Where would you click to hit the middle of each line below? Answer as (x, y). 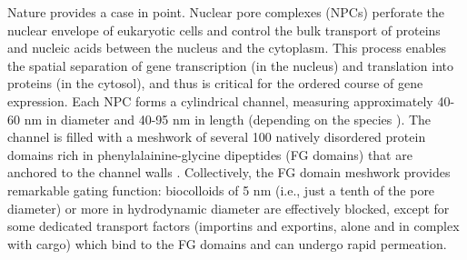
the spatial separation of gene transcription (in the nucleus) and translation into (230, 65)
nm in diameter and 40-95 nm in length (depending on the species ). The (228, 119)
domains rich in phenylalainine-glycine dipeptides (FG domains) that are (210, 154)
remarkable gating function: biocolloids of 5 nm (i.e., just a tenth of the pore (221, 190)
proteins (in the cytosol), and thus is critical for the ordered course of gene (215, 83)
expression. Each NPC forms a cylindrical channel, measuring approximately (220, 100)
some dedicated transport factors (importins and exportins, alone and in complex (233, 226)
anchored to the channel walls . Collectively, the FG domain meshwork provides (229, 172)
